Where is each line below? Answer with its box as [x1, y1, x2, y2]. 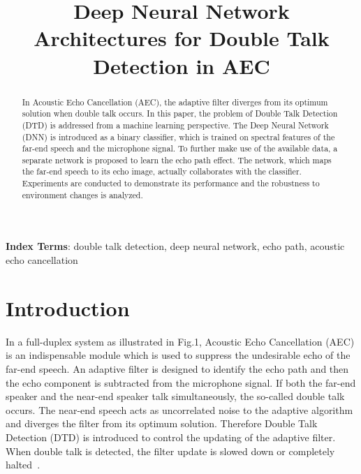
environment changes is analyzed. [22, 188, 143, 200]
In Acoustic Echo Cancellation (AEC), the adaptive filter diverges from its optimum [22, 96, 328, 108]
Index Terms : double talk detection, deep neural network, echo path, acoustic [6, 239, 345, 253]
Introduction [6, 293, 130, 322]
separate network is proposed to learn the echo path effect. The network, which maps [22, 154, 332, 165]
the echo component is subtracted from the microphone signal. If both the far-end [6, 375, 356, 390]
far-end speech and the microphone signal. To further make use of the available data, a [22, 142, 338, 154]
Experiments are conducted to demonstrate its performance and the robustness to [22, 177, 320, 189]
